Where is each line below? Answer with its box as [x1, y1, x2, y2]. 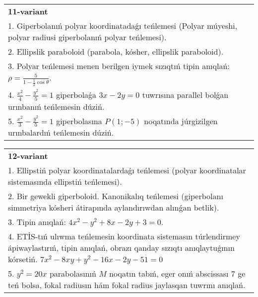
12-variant [8, 150, 48, 162]
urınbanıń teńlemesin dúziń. [8, 100, 105, 112]
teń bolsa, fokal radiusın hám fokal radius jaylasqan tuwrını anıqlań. [8, 279, 246, 291]
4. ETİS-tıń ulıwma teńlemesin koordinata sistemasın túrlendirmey [8, 230, 240, 242]
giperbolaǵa [56, 89, 97, 101]
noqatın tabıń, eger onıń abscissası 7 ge [109, 268, 246, 280]
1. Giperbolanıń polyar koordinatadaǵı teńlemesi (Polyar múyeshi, [8, 20, 238, 31]
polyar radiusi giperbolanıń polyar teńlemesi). [8, 31, 167, 43]
